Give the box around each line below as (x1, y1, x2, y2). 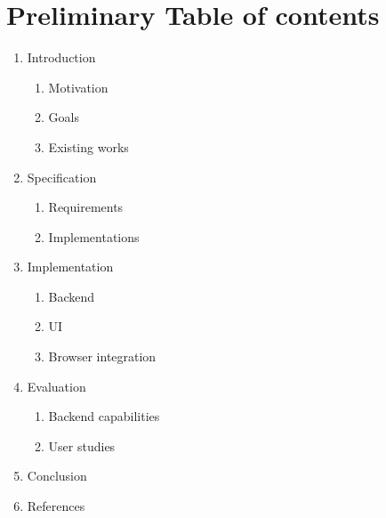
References (27, 497, 85, 515)
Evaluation (27, 376, 86, 395)
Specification (27, 167, 97, 186)
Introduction (27, 48, 96, 67)
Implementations (48, 227, 140, 246)
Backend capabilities (48, 407, 160, 425)
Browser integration (48, 347, 157, 366)
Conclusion (27, 466, 87, 485)
